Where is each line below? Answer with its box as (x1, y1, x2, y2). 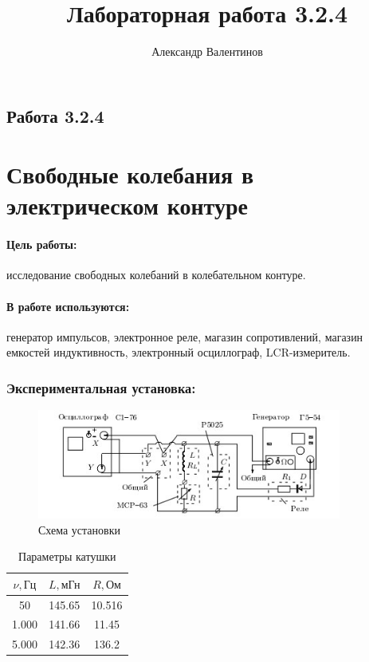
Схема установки (38, 521, 120, 538)
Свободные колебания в (6, 158, 254, 191)
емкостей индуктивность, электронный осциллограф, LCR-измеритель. (6, 344, 351, 361)
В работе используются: (6, 298, 130, 314)
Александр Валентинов (151, 43, 263, 60)
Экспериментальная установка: (6, 377, 196, 397)
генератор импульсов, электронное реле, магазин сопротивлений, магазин (6, 328, 363, 345)
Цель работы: (6, 236, 77, 253)
